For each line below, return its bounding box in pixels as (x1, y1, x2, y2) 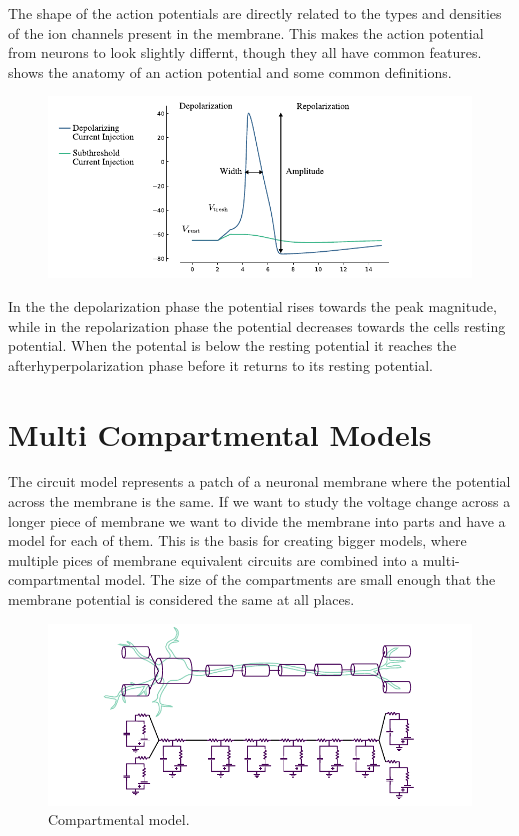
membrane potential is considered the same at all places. (8, 589, 355, 610)
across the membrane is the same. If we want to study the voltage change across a (8, 491, 511, 512)
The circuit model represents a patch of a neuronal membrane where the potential (8, 471, 511, 492)
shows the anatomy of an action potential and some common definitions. (8, 61, 452, 82)
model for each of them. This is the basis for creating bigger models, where (8, 530, 467, 551)
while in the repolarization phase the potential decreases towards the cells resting (8, 315, 506, 336)
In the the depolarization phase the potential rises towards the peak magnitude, (8, 295, 497, 316)
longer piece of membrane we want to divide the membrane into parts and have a (8, 510, 506, 531)
